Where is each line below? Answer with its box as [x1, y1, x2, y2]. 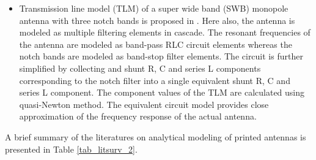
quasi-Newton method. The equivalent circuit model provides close [19, 97, 269, 110]
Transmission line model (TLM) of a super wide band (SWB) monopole [19, 2, 288, 14]
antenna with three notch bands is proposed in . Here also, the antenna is [19, 13, 295, 26]
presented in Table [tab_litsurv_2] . [5, 142, 138, 155]
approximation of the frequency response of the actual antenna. [19, 110, 257, 123]
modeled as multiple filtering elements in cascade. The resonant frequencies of [19, 26, 310, 39]
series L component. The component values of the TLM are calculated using [19, 86, 305, 99]
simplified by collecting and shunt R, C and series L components [19, 61, 261, 74]
